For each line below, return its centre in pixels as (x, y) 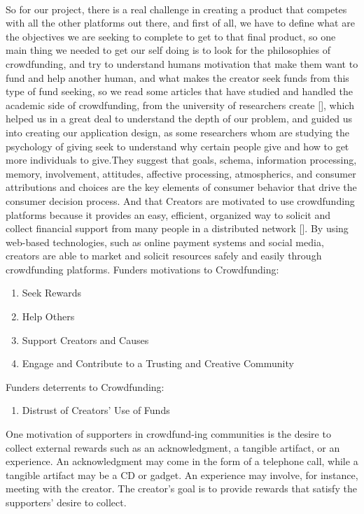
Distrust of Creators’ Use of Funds (96, 410)
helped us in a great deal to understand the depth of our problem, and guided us (179, 119)
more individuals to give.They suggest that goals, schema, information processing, (181, 160)
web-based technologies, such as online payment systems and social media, (165, 242)
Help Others (48, 316)
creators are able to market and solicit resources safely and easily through (164, 256)
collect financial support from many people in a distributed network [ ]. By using (177, 228)
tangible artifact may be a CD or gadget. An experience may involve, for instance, (182, 474)
